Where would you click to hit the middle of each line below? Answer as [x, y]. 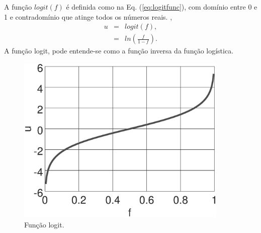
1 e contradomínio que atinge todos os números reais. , [88, 16]
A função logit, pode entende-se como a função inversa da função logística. [119, 51]
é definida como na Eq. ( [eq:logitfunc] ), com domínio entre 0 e [162, 7]
